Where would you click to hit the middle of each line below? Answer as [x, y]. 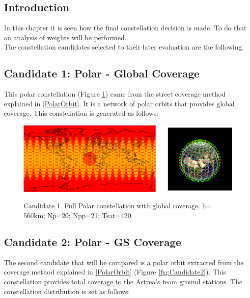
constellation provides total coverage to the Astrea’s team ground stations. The [123, 281]
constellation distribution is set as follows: [67, 291]
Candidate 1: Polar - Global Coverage [102, 73]
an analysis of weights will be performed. [65, 37]
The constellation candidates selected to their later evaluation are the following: [124, 47]
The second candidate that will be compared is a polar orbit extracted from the [124, 262]
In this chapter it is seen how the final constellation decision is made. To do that [125, 28]
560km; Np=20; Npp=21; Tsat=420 [77, 215]
